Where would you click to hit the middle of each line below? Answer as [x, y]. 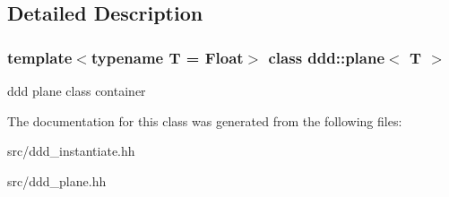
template [40, 57]
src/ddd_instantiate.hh [71, 151]
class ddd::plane [327, 57]
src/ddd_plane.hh [57, 180]
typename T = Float [167, 57]
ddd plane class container [77, 90]
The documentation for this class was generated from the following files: [205, 120]
